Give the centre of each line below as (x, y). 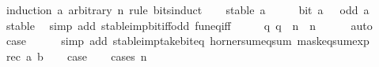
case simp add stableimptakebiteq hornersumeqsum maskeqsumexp (188, 41)
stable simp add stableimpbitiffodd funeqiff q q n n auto (189, 25)
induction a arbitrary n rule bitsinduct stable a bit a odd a (188, 9)
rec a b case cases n (76, 56)
